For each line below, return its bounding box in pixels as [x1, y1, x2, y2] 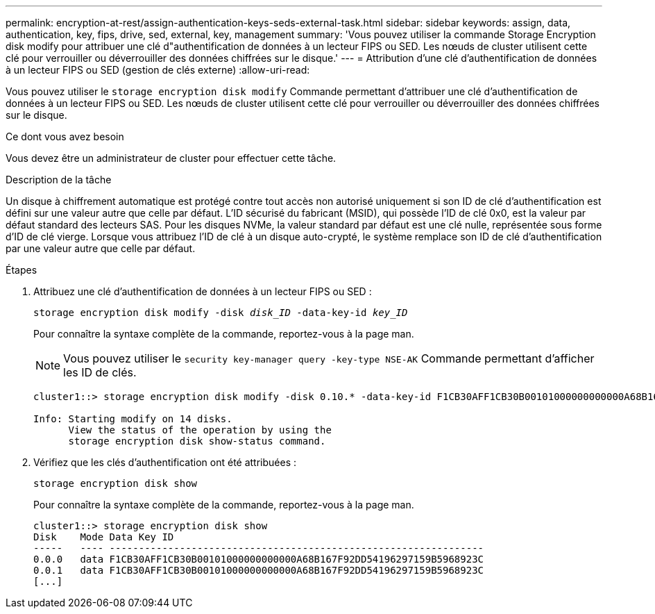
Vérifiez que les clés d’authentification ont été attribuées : [33, 456, 297, 468]
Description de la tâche [6, 174, 112, 185]
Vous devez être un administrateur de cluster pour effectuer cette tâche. [6, 152, 337, 164]
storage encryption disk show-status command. [68, 435, 326, 447]
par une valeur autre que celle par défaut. [6, 242, 196, 254]
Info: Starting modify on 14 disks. [33, 413, 232, 424]
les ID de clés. [63, 365, 137, 379]
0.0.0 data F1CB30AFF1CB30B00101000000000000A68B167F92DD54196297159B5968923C [33, 554, 484, 565]
